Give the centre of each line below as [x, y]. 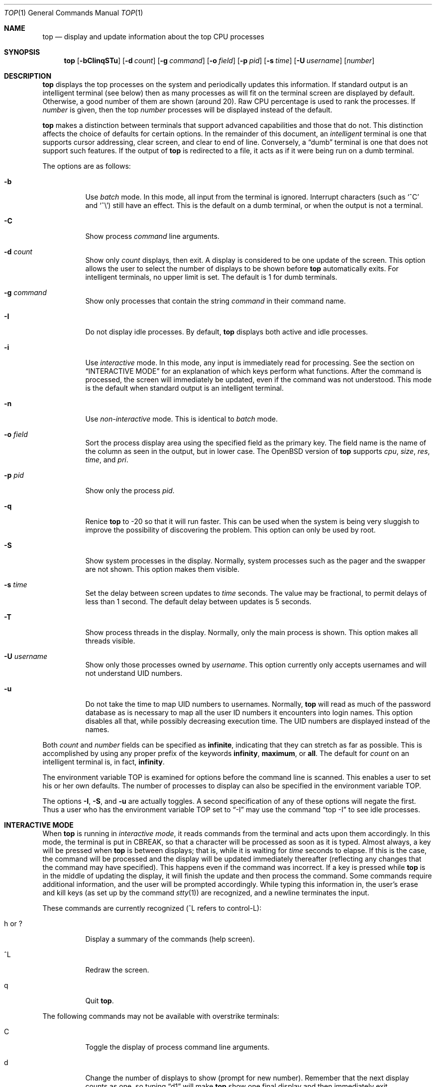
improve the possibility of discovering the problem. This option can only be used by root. [230, 530]
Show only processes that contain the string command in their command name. [216, 301]
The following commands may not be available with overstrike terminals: [161, 1016]
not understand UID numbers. [134, 673]
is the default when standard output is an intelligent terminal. [184, 388]
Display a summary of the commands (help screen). [170, 939]
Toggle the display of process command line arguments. [177, 1047]
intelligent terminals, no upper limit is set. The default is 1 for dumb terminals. [211, 277]
